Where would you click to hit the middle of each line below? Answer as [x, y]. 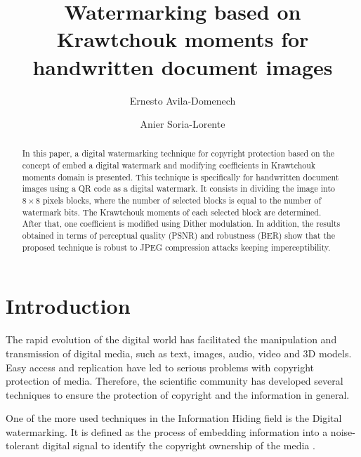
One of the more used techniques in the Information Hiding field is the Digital [174, 418]
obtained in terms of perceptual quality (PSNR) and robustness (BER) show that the [178, 236]
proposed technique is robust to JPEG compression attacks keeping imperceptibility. [176, 247]
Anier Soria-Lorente [183, 124]
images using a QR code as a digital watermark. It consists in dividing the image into [178, 188]
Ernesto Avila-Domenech [183, 100]
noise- [343, 431]
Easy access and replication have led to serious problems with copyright [160, 367]
